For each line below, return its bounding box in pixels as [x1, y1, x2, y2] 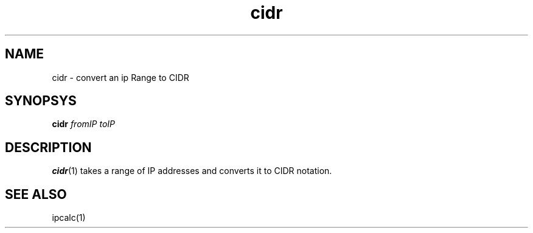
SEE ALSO [5, 186, 67, 202]
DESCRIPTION [5, 139, 92, 155]
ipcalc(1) [52, 212, 86, 223]
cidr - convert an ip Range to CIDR [52, 72, 189, 83]
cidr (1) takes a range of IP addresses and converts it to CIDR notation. [52, 165, 332, 176]
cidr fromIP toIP [52, 119, 116, 130]
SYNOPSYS [5, 93, 77, 109]
